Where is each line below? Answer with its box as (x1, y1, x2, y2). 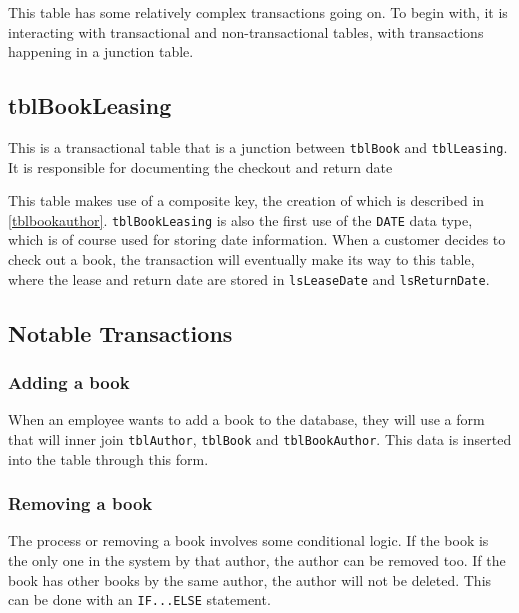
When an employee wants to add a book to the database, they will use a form (8, 409, 485, 430)
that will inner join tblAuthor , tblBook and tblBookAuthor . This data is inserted (8, 428, 512, 449)
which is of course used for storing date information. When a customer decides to (8, 229, 506, 250)
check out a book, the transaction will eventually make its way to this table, (8, 249, 475, 270)
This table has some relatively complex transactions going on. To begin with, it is (8, 2, 508, 22)
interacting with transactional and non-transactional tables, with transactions (8, 21, 484, 42)
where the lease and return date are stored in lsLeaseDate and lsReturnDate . (8, 268, 490, 289)
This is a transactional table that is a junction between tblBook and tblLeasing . (8, 136, 508, 157)
